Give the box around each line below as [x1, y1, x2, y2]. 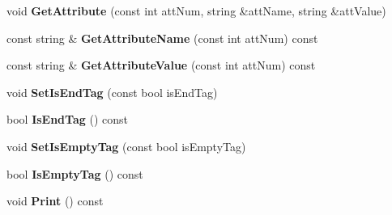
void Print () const [6, 192, 104, 209]
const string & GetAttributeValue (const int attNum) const [6, 57, 316, 74]
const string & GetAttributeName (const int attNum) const [6, 29, 318, 46]
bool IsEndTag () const [6, 111, 128, 128]
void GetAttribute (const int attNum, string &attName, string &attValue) [6, 2, 386, 19]
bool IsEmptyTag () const [6, 165, 143, 182]
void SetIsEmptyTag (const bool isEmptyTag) [6, 137, 246, 154]
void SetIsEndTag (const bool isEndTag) [6, 83, 218, 100]
